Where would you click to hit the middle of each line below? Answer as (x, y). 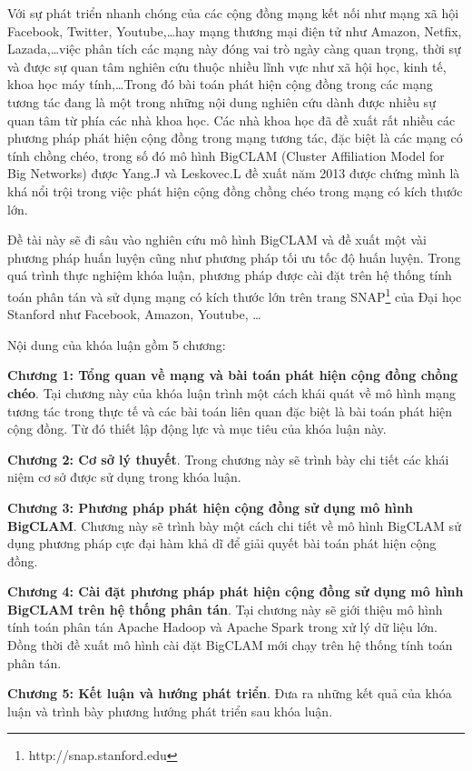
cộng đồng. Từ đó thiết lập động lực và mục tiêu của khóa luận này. (197, 429)
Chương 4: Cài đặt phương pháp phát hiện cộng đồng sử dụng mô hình (236, 591)
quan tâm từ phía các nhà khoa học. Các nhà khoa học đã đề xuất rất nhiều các (231, 120)
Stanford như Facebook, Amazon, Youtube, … (134, 314)
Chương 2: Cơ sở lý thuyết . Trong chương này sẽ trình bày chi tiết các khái (228, 459)
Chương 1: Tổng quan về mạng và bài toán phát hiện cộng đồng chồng (233, 375)
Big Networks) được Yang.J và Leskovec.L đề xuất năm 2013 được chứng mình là (234, 173)
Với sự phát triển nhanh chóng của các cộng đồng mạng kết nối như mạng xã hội (233, 13)
